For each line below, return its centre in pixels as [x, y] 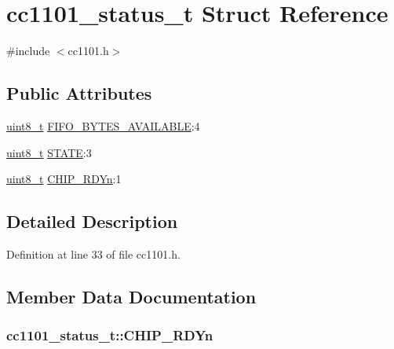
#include [28, 51]
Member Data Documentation [131, 296]
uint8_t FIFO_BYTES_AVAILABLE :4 [103, 125]
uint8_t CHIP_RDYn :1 [64, 179]
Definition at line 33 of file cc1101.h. [93, 253]
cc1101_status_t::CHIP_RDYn [110, 335]
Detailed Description [92, 221]
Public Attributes [79, 93]
